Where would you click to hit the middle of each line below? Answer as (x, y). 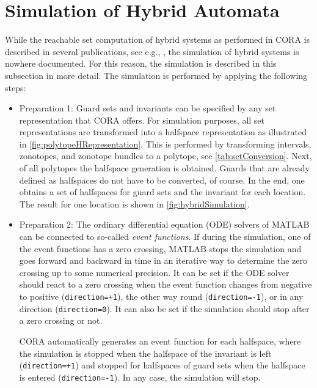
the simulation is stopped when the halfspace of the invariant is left (145, 353)
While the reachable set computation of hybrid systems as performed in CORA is (157, 39)
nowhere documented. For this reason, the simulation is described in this (141, 63)
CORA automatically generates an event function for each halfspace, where (160, 341)
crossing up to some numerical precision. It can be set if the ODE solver (154, 272)
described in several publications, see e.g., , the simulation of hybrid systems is (152, 51)
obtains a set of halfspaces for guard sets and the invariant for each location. (162, 192)
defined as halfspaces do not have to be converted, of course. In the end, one (162, 180)
